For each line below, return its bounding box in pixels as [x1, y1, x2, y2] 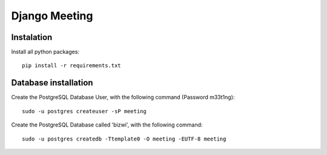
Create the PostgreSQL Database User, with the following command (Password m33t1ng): [11, 94, 235, 101]
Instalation [11, 32, 53, 42]
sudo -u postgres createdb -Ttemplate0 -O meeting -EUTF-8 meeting [22, 135, 226, 142]
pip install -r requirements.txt [22, 62, 121, 69]
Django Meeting [11, 9, 93, 22]
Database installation [11, 77, 93, 88]
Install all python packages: [11, 48, 80, 56]
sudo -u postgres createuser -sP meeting [22, 108, 147, 114]
